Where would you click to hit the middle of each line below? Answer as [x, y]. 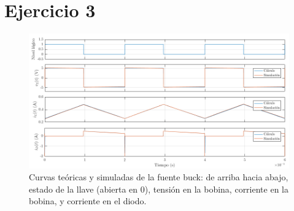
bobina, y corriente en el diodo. [88, 201]
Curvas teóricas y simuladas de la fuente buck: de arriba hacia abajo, [159, 177]
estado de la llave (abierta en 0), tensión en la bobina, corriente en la [159, 189]
